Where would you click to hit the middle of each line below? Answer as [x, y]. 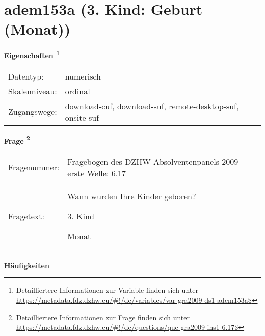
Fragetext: [26, 216]
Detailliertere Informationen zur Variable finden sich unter [107, 290]
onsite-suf [82, 117]
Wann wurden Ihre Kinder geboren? [132, 196]
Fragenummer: [34, 167]
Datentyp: [26, 76]
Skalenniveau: [33, 91]
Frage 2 [17, 140]
